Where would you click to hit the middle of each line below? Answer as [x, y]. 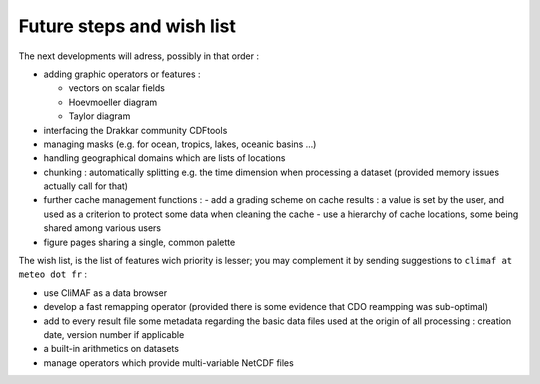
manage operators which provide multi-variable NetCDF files [168, 362]
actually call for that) [86, 186]
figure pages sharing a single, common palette [139, 242]
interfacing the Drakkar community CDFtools [135, 130]
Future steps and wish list [127, 26]
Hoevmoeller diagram [113, 102]
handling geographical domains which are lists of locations [164, 158]
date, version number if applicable [114, 334]
